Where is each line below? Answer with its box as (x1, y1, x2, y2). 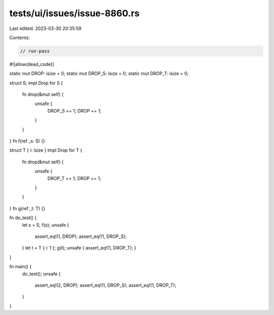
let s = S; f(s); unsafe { (22, 222, 70, 228)
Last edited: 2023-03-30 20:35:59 (9, 25, 82, 31)
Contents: (9, 34, 30, 41)
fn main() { (9, 264, 32, 270)
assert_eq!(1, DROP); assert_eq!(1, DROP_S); (35, 233, 127, 239)
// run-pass (20, 48, 50, 54)
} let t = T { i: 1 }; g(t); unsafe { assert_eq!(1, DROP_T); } (22, 245, 136, 251)
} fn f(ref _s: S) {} (9, 138, 45, 144)
